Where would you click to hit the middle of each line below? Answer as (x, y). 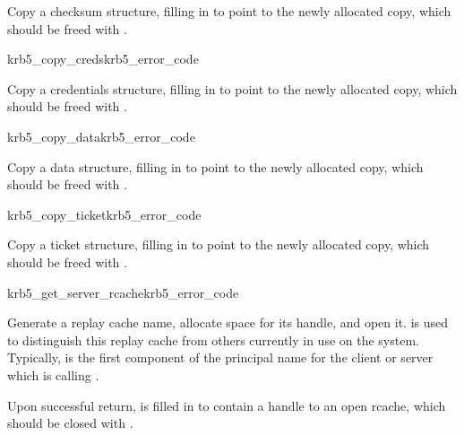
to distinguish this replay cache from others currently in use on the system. (213, 339)
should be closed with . (70, 423)
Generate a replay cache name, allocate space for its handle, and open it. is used (228, 322)
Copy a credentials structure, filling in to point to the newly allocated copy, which (232, 88)
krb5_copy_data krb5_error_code (101, 136)
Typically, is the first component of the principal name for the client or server (220, 357)
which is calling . (53, 374)
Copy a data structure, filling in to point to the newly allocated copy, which (215, 166)
